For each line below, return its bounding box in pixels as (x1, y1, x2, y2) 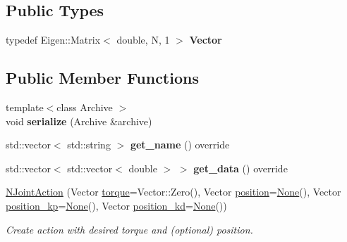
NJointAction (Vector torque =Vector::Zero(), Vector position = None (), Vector (6, 184, 341, 199)
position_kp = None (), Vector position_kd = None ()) (6, 198, 227, 212)
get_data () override (193, 160, 288, 175)
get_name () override (130, 137, 230, 152)
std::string (67, 137, 111, 152)
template (6, 100, 44, 114)
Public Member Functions (6, 67, 199, 89)
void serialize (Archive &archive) (6, 113, 152, 128)
